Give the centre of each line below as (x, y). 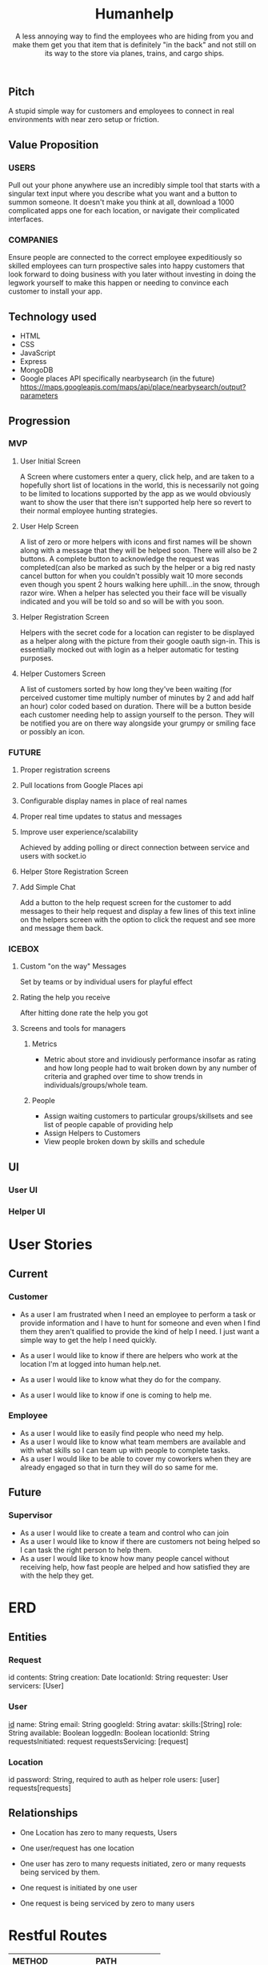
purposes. (37, 657)
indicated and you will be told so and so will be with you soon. (122, 601)
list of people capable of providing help (108, 1125)
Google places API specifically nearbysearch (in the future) (117, 378)
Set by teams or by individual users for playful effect (106, 982)
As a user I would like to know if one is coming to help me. (116, 1395)
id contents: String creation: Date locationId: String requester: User (118, 1677)
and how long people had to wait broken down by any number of (150, 1068)
